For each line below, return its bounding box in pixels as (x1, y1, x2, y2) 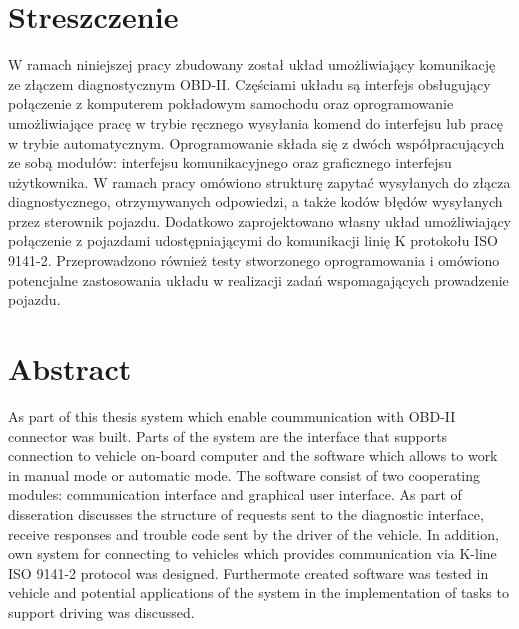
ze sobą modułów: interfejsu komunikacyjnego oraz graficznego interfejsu (8, 152, 452, 173)
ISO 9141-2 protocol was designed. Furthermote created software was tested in (8, 562, 489, 583)
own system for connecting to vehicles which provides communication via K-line (8, 543, 497, 564)
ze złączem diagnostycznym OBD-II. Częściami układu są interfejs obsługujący (8, 73, 491, 94)
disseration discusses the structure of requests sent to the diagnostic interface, (8, 503, 484, 524)
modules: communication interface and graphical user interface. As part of (8, 484, 462, 505)
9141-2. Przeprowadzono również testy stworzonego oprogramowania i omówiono (8, 250, 500, 271)
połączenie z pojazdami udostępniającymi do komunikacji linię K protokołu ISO (8, 230, 498, 251)
